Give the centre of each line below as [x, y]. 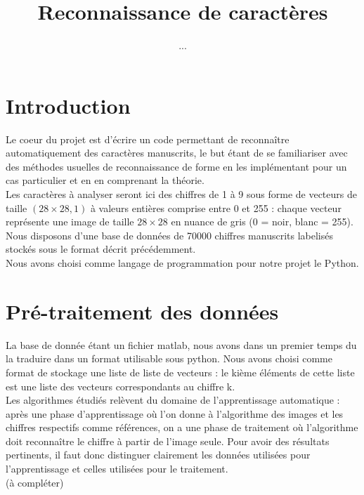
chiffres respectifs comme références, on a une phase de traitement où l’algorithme [182, 427]
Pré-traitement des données [142, 311]
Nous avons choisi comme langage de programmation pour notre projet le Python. [182, 263]
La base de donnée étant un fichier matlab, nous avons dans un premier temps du [181, 344]
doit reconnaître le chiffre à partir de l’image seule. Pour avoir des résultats [168, 441]
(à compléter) [35, 482]
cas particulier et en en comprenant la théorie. [105, 180]
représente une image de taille [70, 222]
